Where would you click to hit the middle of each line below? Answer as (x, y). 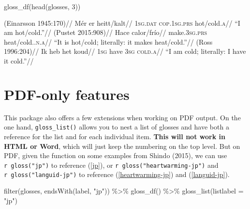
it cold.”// (19, 60)
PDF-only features (67, 94)
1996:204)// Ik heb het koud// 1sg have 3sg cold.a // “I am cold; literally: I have (125, 51)
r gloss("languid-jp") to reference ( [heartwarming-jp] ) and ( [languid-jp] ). (117, 174)
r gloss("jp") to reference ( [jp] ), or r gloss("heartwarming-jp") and (111, 165)
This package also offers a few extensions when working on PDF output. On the (122, 117)
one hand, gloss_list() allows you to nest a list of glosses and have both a (117, 127)
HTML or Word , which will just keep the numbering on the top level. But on (122, 146)
